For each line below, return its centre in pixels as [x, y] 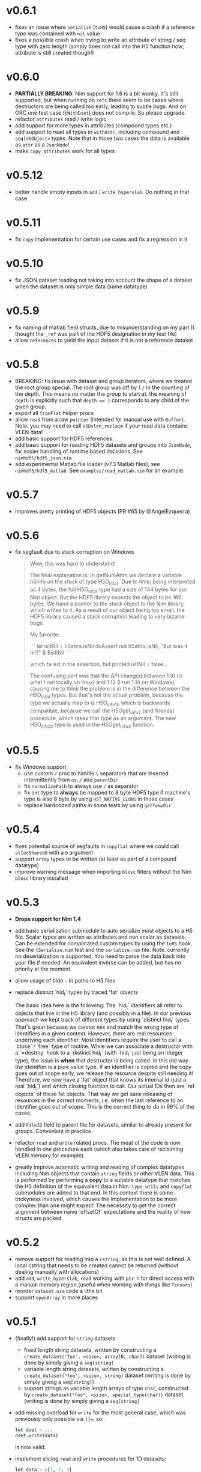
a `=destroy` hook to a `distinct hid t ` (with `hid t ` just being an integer [99, 1053]
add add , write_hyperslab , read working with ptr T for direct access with [105, 1278]
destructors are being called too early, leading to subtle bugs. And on [100, 106]
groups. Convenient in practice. [54, 1131]
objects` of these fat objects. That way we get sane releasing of [94, 1094]
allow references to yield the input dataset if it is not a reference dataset [104, 340]
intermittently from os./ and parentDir [71, 780]
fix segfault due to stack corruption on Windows [74, 552]
